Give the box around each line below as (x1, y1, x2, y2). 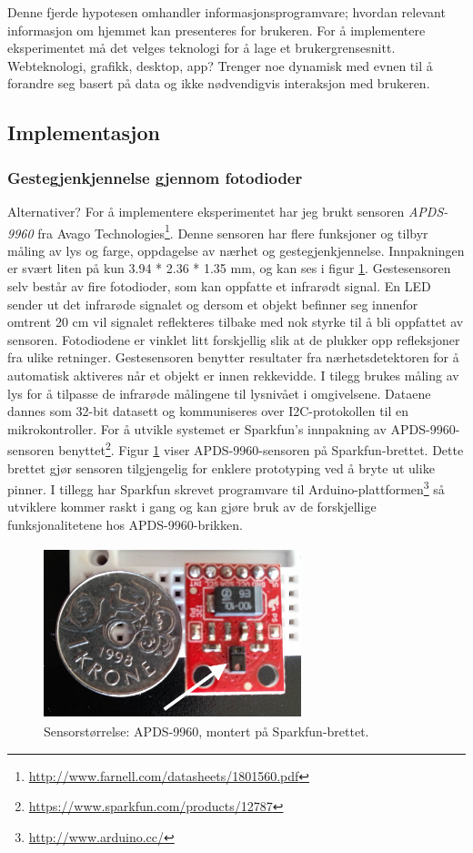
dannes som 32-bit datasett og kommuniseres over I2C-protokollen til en (7, 401, 409, 421)
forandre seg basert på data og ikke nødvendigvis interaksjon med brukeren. (7, 74, 430, 93)
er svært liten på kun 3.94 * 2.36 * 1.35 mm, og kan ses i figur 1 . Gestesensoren (7, 259, 451, 278)
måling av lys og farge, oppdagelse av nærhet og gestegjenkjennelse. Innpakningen (7, 240, 465, 259)
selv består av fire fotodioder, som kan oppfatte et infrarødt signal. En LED (7, 277, 431, 295)
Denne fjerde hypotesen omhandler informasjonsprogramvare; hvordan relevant (7, 3, 446, 21)
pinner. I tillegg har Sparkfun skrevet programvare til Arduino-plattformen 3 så (7, 477, 445, 498)
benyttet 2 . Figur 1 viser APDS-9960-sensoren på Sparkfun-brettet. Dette (58, 438, 464, 459)
